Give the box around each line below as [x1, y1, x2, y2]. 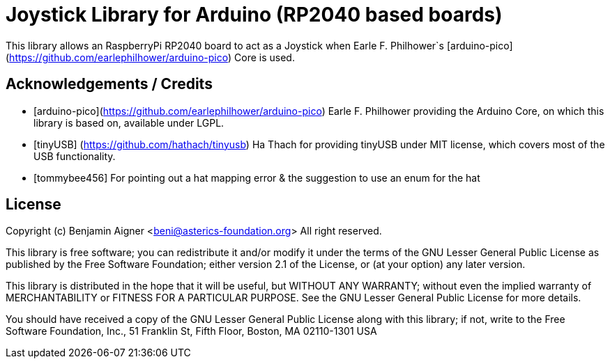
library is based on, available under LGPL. [33, 116, 224, 129]
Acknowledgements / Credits [6, 75, 213, 93]
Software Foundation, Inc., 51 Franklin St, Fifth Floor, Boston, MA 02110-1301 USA [6, 325, 377, 338]
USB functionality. [33, 150, 116, 162]
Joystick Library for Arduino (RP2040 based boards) [6, 3, 503, 26]
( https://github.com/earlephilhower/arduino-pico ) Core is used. [6, 51, 295, 63]
